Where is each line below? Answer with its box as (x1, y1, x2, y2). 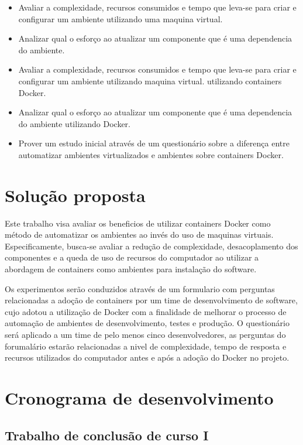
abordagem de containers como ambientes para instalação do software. (5, 263, 257, 275)
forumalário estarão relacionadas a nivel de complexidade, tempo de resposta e (5, 340, 287, 352)
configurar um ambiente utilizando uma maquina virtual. (18, 12, 223, 25)
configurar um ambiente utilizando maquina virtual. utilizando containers (18, 74, 282, 87)
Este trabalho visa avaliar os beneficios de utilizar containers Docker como (5, 217, 271, 229)
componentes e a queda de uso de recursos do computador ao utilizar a (5, 251, 259, 263)
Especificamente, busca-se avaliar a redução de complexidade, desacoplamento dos (5, 239, 298, 252)
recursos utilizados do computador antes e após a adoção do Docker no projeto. (5, 351, 290, 364)
